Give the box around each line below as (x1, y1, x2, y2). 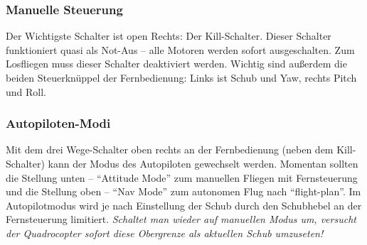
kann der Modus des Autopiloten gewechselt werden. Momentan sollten (48, 156, 358, 170)
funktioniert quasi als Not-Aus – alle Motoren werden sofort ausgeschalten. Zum (6, 42, 355, 57)
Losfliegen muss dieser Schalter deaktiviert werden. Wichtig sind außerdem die (6, 56, 347, 71)
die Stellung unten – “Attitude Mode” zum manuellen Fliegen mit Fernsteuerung (6, 170, 358, 185)
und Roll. (6, 84, 46, 99)
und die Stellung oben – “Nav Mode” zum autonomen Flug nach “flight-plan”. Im (6, 184, 361, 199)
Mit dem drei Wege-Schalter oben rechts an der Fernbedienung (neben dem (6, 142, 334, 157)
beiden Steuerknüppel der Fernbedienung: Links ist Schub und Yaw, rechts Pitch (6, 70, 357, 85)
